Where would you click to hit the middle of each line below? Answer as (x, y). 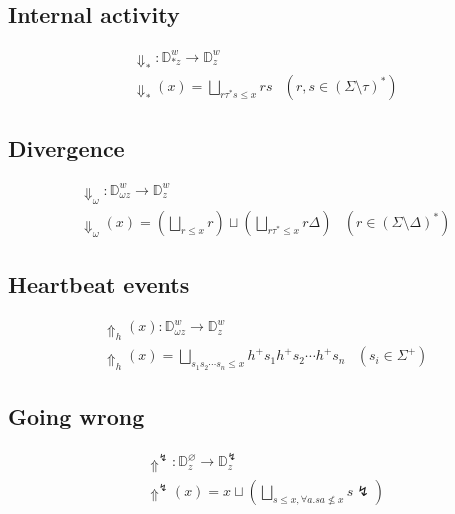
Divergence (66, 147)
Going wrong (76, 416)
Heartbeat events (99, 283)
